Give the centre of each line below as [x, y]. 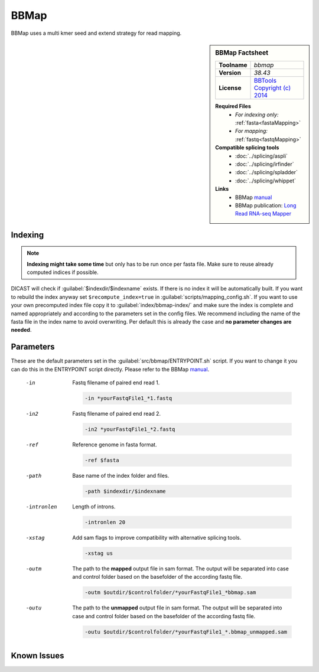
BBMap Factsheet [242, 53]
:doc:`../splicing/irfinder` [265, 164]
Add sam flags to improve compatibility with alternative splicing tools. [157, 537]
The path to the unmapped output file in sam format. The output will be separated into [177, 608]
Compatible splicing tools [247, 148]
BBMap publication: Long [266, 205]
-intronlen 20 [105, 522]
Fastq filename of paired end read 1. [116, 383]
